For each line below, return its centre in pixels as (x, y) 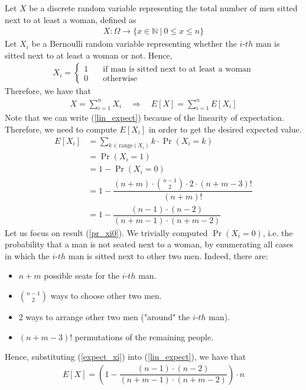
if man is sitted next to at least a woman (177, 69)
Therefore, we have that (48, 91)
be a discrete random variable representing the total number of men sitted (163, 8)
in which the (27, 255)
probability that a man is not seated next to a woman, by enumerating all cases (149, 244)
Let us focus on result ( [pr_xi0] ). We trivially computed (106, 232)
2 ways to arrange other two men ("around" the (104, 317)
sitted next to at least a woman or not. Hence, (89, 55)
